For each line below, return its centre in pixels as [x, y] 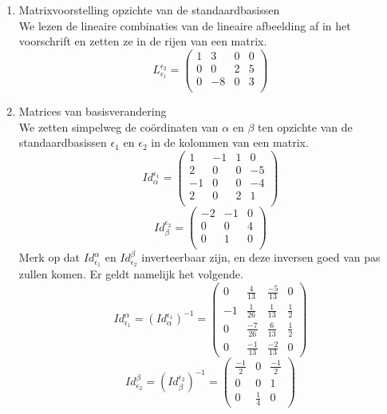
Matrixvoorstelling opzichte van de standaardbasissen [149, 10]
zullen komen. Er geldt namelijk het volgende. [131, 274]
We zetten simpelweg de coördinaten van [118, 126]
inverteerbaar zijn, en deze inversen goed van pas [261, 257]
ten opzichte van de [305, 126]
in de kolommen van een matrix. [230, 142]
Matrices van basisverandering [93, 110]
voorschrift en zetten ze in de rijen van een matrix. [143, 41]
